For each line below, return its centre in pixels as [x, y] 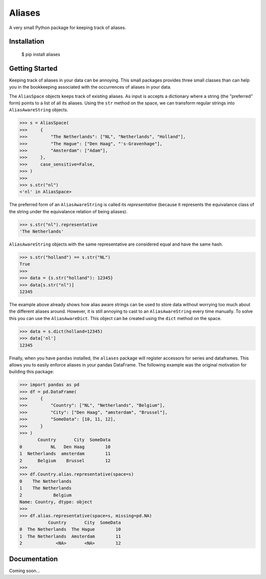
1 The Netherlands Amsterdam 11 [70, 536]
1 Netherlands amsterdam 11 [65, 454]
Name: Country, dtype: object [56, 502]
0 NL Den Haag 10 [65, 447]
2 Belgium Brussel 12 [65, 461]
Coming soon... [25, 571]
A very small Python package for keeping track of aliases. [68, 28]
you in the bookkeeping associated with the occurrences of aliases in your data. [90, 87]
